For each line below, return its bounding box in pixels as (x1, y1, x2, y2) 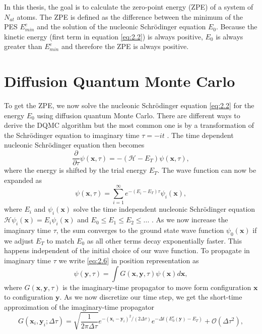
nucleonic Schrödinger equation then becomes (4, 139, 145, 150)
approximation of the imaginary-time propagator (4, 301, 155, 312)
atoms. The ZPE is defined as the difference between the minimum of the (17, 11, 243, 22)
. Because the (216, 21, 257, 32)
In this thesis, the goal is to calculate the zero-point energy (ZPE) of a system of (4, 2, 253, 12)
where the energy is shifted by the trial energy (4, 165, 147, 175)
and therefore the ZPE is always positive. (61, 41, 189, 52)
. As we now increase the (151, 214, 228, 225)
